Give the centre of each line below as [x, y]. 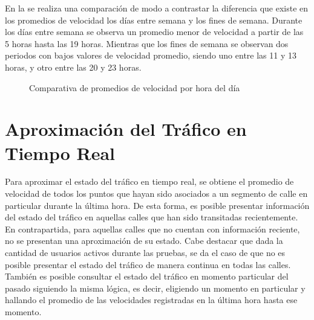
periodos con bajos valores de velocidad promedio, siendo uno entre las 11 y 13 [151, 55]
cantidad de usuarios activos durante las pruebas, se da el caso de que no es [145, 253]
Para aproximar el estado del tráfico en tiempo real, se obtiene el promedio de [149, 181]
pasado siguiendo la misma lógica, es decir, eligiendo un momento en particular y [155, 288]
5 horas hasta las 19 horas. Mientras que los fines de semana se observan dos [147, 43]
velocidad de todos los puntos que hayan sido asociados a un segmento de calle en [156, 194]
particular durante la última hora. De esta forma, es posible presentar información [157, 205]
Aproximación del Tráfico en [126, 129]
